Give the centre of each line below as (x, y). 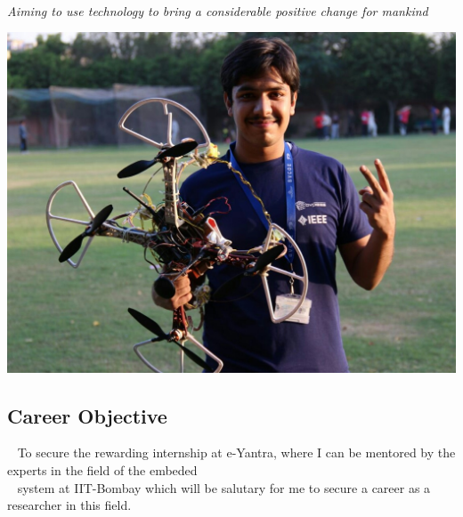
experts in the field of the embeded (102, 470)
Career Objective (87, 415)
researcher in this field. (69, 505)
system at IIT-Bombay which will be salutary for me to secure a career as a (224, 487)
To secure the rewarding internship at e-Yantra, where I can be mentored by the (236, 452)
